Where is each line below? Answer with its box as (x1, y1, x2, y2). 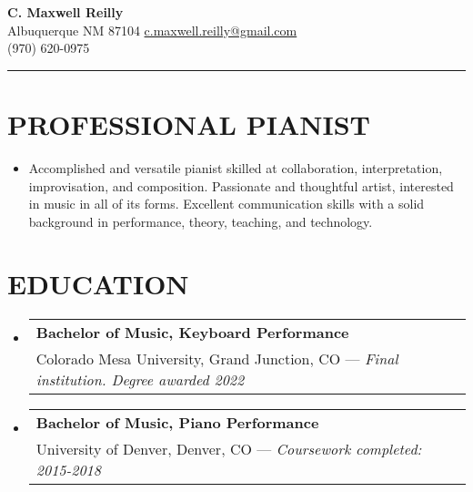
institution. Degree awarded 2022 (35, 369, 245, 391)
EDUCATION (7, 265, 189, 302)
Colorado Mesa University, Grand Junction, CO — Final (35, 348, 398, 370)
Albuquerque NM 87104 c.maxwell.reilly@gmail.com (7, 20, 297, 39)
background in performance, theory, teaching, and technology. (28, 211, 373, 231)
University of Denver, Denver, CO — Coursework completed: (35, 438, 422, 460)
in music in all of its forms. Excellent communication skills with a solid (28, 194, 425, 213)
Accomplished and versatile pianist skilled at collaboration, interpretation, (28, 158, 443, 177)
